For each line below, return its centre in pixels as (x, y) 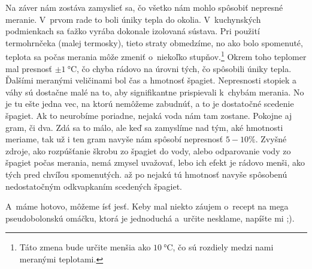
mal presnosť (29, 68)
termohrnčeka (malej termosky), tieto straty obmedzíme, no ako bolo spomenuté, (154, 42)
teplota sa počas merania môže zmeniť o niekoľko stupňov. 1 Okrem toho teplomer (156, 56)
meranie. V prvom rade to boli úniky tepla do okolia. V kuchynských (133, 19)
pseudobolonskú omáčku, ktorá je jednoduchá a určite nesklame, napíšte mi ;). (150, 218)
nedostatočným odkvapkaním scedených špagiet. (94, 186)
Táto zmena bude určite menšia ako (85, 247)
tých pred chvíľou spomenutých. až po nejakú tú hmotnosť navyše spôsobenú (146, 174)
